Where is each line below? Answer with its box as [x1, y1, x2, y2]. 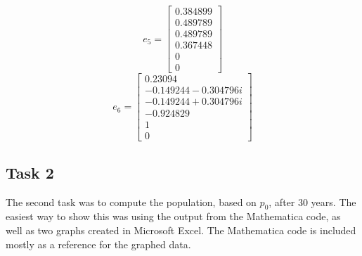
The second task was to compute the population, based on [6, 194, 257, 209]
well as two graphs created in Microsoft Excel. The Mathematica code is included [6, 222, 356, 237]
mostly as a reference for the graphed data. [6, 236, 191, 251]
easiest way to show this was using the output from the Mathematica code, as [6, 209, 341, 224]
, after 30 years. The [269, 194, 356, 209]
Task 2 [6, 161, 54, 183]
